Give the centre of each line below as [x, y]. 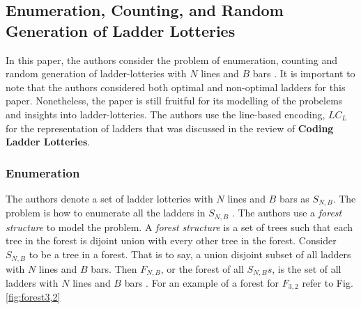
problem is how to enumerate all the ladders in [106, 213]
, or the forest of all [202, 268]
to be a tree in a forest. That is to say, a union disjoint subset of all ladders [190, 254]
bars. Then [114, 268]
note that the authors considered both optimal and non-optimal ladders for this [176, 87]
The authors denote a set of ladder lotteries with [109, 198]
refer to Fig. [328, 282]
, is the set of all [307, 268]
